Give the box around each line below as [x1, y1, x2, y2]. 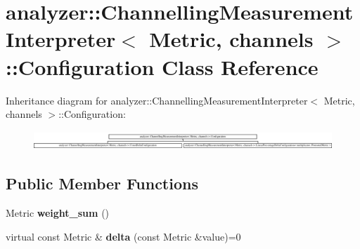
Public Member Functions [6, 173, 198, 194]
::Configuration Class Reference [6, 52, 319, 81]
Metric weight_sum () [6, 206, 110, 220]
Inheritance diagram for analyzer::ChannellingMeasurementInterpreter [6, 93, 308, 107]
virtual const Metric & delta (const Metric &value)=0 [6, 229, 241, 243]
